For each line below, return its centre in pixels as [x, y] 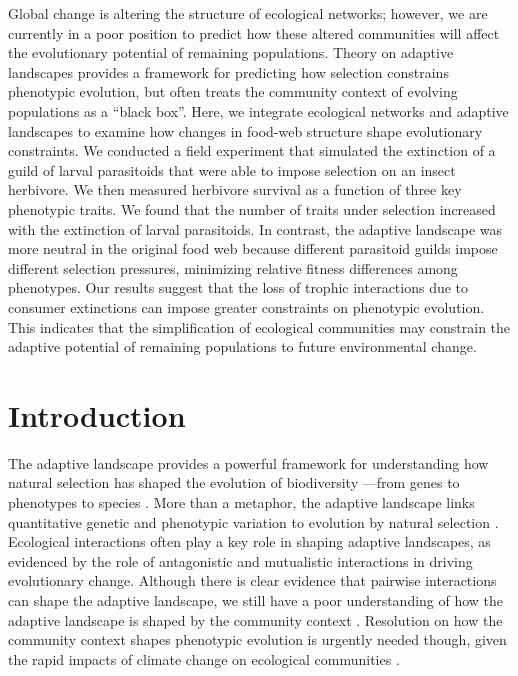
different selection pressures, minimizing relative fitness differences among [233, 267]
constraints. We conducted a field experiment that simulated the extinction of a [252, 150]
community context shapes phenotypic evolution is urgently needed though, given [257, 639]
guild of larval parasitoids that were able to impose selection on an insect [232, 169]
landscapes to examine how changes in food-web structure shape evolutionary [245, 130]
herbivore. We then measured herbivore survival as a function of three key [235, 189]
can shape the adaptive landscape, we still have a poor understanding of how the [256, 599]
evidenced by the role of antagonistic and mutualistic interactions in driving [240, 560]
